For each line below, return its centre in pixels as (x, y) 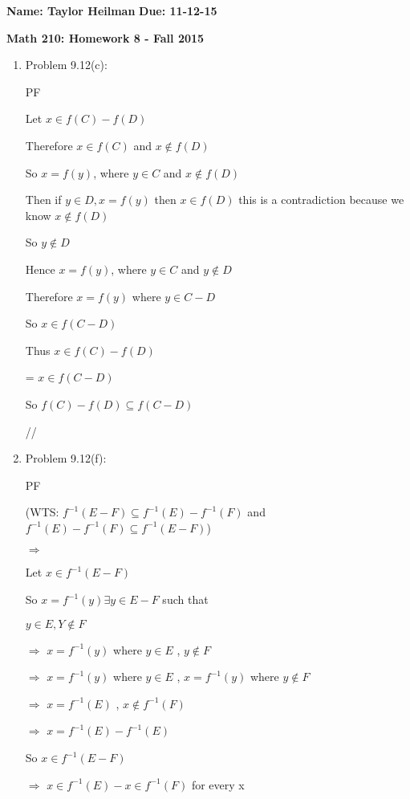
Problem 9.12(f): (66, 458)
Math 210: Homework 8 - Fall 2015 (106, 37)
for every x (218, 784)
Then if (43, 200)
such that (185, 599)
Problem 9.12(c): (66, 65)
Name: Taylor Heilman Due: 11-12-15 (112, 10)
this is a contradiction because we (321, 200)
